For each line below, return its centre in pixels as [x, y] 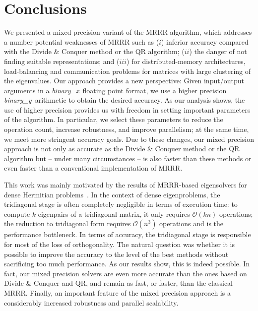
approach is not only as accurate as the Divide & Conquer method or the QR [122, 149]
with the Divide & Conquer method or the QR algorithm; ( [94, 51]
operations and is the [192, 223]
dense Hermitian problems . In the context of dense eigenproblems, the [112, 194]
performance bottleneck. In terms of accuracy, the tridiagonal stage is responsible [128, 234]
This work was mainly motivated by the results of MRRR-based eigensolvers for [126, 185]
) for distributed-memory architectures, [186, 61]
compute [17, 214]
